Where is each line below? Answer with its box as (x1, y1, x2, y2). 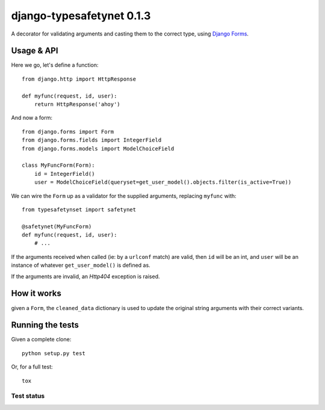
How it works (11, 288, 61, 299)
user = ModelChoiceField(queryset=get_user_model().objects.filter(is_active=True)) (34, 179, 292, 186)
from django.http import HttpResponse (22, 75, 137, 82)
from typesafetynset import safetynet (22, 206, 137, 213)
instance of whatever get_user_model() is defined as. (11, 262, 150, 269)
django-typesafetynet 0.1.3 (11, 9, 151, 22)
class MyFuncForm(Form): (22, 162, 95, 169)
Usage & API (11, 46, 58, 56)
